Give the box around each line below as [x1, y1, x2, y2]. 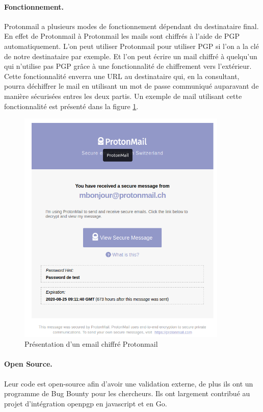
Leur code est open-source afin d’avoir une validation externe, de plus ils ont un [4, 378, 253, 389]
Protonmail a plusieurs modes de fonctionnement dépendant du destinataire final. [4, 20, 259, 31]
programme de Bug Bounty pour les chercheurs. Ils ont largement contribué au [4, 388, 250, 399]
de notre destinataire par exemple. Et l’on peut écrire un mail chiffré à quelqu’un [4, 50, 257, 61]
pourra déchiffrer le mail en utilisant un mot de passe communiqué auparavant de [4, 81, 259, 91]
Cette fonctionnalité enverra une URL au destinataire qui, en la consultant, [4, 70, 240, 81]
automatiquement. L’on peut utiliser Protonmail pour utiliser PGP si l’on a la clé [4, 40, 259, 51]
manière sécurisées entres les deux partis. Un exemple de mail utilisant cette [4, 90, 242, 101]
